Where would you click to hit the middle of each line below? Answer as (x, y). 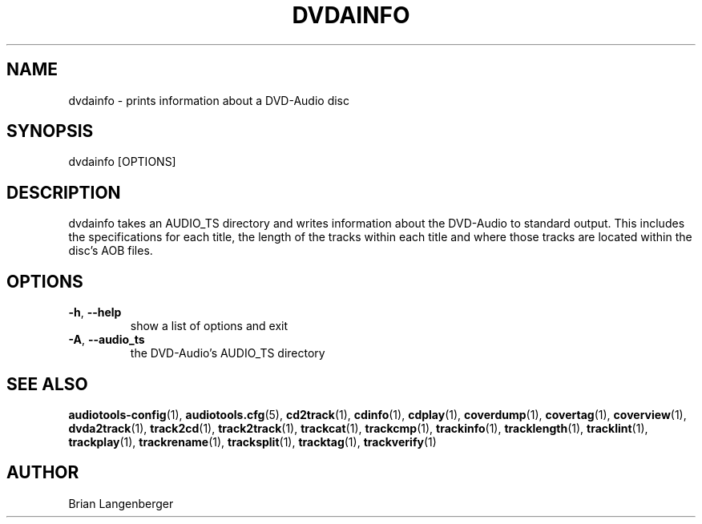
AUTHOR (43, 473)
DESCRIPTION (64, 192)
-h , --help (95, 312)
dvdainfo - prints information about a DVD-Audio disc (209, 100)
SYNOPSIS (50, 131)
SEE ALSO (47, 384)
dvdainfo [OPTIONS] (122, 162)
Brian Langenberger (121, 503)
